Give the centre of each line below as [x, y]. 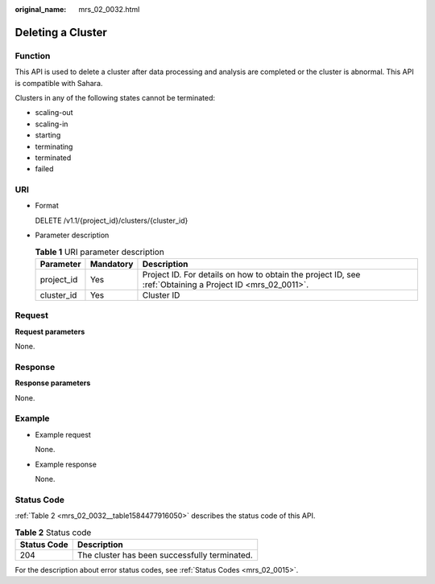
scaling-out [54, 113]
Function [33, 56]
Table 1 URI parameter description [99, 252]
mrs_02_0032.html [109, 9]
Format [47, 206]
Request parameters [50, 331]
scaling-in [52, 124]
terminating [54, 146]
